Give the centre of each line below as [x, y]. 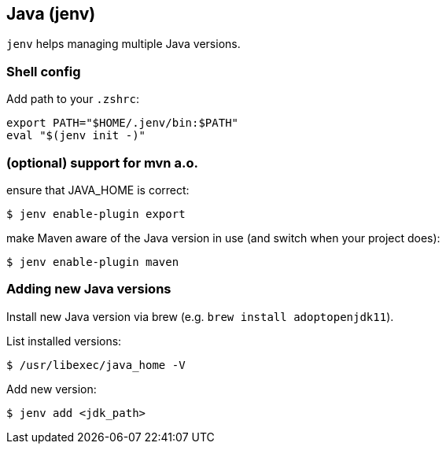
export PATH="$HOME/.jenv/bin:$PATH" [123, 123]
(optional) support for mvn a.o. [102, 162]
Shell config [44, 71]
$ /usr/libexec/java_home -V [96, 365]
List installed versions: [64, 341]
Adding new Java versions [89, 289]
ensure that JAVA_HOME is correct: [98, 190]
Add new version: [52, 389]
